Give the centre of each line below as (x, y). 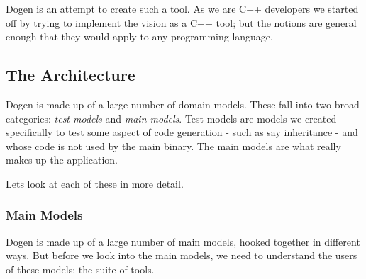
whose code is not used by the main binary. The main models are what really (173, 146)
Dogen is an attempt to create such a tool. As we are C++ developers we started (182, 8)
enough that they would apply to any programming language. (139, 36)
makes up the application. (62, 160)
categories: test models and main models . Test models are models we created (171, 118)
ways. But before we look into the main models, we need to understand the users (182, 255)
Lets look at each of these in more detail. (95, 183)
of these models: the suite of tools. (80, 269)
